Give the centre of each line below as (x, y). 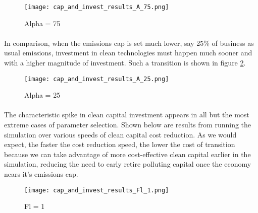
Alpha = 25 (42, 95)
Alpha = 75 (42, 23)
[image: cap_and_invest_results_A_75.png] (97, 7)
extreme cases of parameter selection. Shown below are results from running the (128, 125)
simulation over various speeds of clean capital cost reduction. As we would (120, 134)
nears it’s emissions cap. (41, 174)
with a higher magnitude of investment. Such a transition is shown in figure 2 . (125, 63)
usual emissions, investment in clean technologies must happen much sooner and (128, 53)
